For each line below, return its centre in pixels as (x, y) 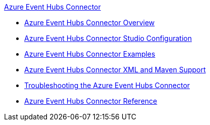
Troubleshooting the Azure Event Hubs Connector (107, 85)
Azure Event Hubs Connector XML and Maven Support (115, 70)
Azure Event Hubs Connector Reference (91, 101)
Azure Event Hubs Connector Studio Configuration (108, 38)
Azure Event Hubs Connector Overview (90, 23)
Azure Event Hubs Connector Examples (90, 54)
